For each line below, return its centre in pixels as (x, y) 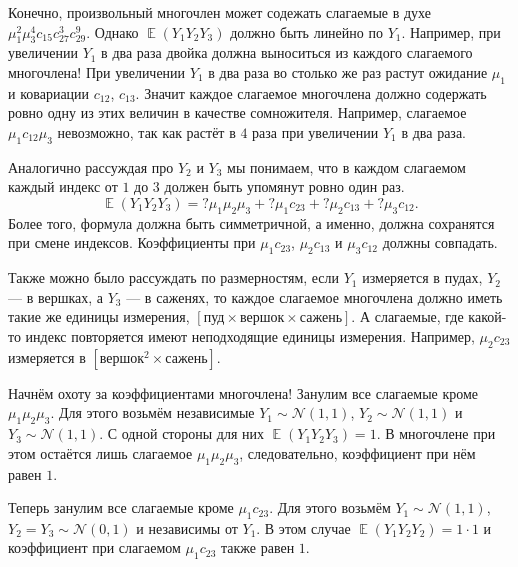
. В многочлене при (436, 433)
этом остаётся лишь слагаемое (100, 452)
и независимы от (187, 527)
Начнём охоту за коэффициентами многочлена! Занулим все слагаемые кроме (243, 392)
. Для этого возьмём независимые (152, 412)
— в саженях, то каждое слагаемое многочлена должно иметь (314, 296)
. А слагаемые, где (407, 316)
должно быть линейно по (306, 31)
